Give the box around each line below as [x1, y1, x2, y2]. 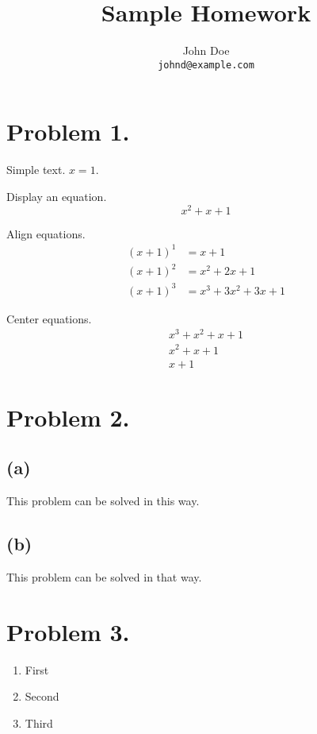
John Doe [182, 42, 230, 59]
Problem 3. [6, 615, 130, 647]
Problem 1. [6, 115, 130, 148]
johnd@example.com [158, 59, 254, 71]
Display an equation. [6, 187, 107, 204]
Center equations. [6, 310, 92, 326]
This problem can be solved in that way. [6, 568, 202, 585]
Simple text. [6, 161, 66, 178]
